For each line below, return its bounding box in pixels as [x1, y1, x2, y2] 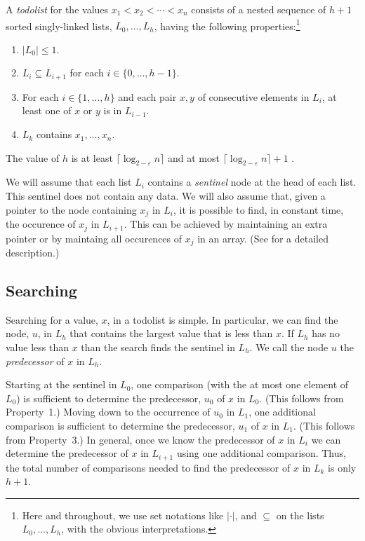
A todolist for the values [6, 2, 109, 16]
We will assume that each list [6, 174, 132, 189]
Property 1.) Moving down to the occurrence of [6, 404, 211, 419]
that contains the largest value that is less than [69, 326, 273, 341]
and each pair [118, 89, 177, 104]
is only [328, 460, 357, 474]
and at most [168, 150, 220, 165]
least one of [22, 103, 72, 118]
